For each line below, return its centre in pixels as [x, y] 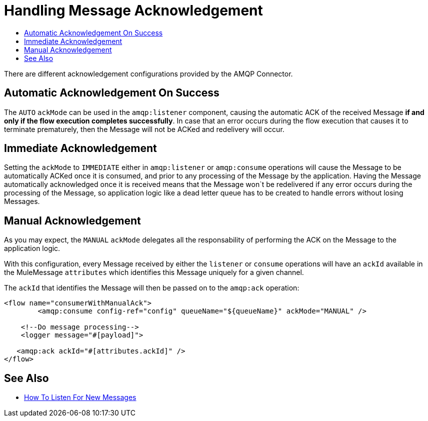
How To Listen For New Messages [80, 397]
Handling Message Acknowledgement [133, 10]
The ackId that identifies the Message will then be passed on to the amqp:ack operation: [152, 288]
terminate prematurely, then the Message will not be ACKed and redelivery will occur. [144, 129]
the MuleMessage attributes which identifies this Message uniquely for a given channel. [154, 272]
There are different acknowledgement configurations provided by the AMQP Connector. [148, 73]
